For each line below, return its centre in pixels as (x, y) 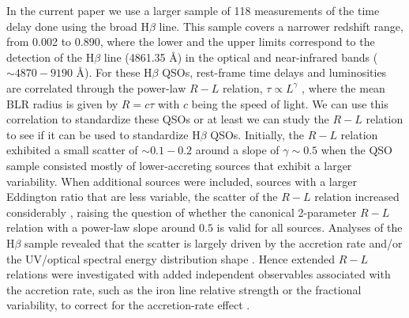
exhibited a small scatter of (72, 150)
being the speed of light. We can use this (290, 103)
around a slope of (237, 150)
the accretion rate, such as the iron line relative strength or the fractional (184, 289)
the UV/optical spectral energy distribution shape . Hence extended (171, 258)
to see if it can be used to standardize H (103, 134)
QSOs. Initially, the (257, 134)
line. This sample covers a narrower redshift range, (281, 26)
